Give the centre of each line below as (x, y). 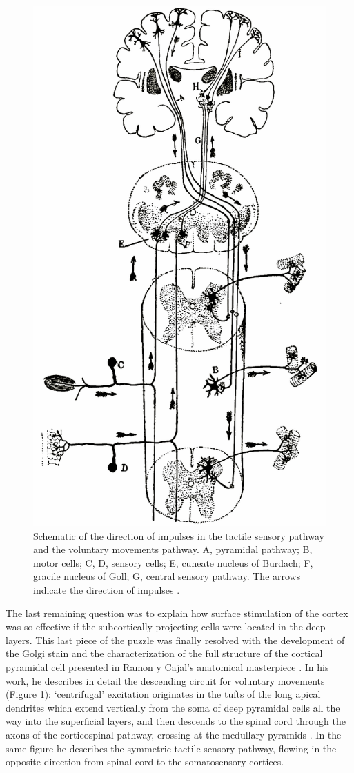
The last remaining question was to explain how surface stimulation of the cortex (177, 613)
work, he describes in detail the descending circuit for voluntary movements (165, 680)
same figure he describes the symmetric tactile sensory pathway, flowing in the (171, 748)
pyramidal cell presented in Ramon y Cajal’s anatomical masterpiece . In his (167, 667)
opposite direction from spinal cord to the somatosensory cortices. (145, 762)
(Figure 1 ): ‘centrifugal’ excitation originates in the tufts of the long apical (163, 694)
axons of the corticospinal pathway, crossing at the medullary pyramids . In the (174, 734)
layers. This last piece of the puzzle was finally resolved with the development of (175, 640)
